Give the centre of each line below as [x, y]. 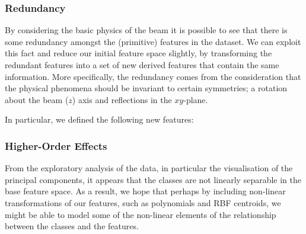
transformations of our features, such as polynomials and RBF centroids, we [143, 202]
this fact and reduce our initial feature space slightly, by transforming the [138, 53]
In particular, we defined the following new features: [99, 119]
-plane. [196, 99]
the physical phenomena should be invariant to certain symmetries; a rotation [146, 88]
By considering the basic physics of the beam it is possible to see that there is [146, 30]
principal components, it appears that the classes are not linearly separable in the [153, 179]
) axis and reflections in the [122, 99]
